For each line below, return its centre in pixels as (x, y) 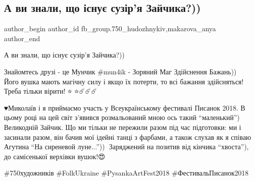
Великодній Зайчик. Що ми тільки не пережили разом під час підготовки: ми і (123, 127)
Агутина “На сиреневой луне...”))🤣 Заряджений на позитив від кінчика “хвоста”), (127, 147)
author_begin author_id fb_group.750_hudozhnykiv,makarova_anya (110, 29)
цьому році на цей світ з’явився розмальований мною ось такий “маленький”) (122, 117)
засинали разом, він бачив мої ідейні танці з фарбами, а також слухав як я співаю (128, 137)
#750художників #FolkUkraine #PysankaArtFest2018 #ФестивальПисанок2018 (126, 173)
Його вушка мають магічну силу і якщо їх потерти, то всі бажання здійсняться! (124, 81)
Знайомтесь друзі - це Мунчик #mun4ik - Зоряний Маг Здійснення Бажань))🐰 (121, 71)
